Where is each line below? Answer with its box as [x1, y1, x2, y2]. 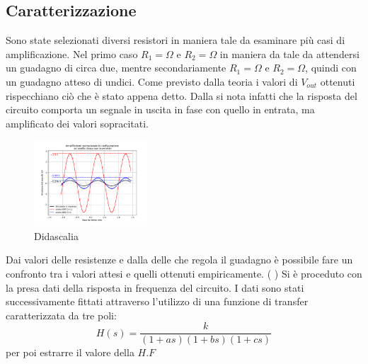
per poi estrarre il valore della [6, 345, 134, 360]
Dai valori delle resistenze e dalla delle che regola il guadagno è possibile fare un [6, 252, 353, 267]
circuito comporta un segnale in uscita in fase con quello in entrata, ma [6, 102, 315, 117]
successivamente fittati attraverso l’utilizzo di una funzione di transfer [6, 294, 309, 309]
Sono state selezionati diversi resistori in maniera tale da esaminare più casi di [6, 33, 345, 47]
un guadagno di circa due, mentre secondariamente [6, 60, 226, 75]
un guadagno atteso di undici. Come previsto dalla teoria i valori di [6, 74, 298, 89]
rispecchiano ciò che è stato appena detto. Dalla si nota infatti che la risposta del [6, 88, 357, 103]
